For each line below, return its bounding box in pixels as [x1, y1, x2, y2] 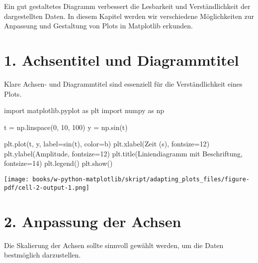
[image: [4, 176, 29, 183]
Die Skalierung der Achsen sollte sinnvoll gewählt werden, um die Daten [4, 240, 224, 250]
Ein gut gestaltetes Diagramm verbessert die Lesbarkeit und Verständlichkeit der [4, 1, 251, 11]
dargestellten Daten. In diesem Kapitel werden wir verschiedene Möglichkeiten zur [4, 10, 255, 21]
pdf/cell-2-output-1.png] [4, 184, 89, 191]
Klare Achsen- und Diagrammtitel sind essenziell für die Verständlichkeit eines [4, 78, 243, 89]
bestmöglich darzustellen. [4, 250, 81, 260]
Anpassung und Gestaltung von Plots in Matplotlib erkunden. [4, 20, 193, 31]
